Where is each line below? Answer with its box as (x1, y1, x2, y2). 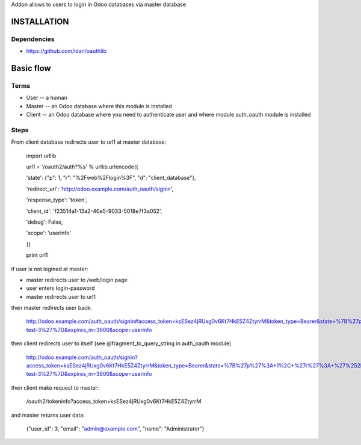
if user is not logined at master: (11, 265, 88, 272)
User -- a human (26, 94, 67, 102)
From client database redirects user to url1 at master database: (11, 138, 167, 146)
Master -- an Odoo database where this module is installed (26, 102, 173, 109)
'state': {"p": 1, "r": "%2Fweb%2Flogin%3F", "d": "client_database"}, (26, 174, 196, 182)
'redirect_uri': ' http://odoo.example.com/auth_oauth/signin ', (26, 185, 174, 192)
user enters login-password (26, 284, 95, 292)
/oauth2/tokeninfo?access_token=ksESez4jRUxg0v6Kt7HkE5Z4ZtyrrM (26, 397, 202, 405)
